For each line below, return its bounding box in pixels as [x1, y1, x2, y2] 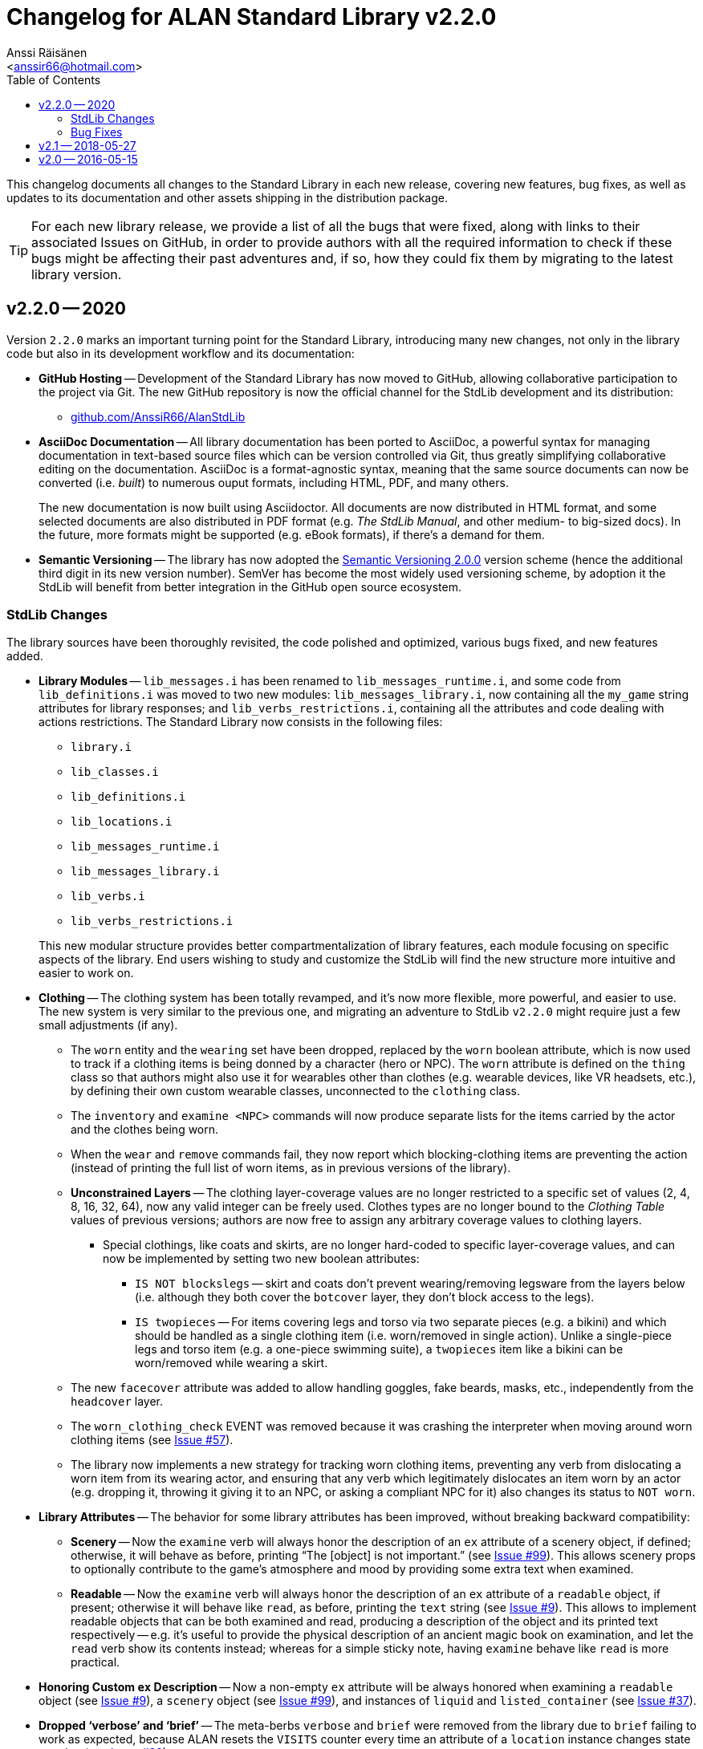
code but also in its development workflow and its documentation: [6, 346, 355, 360]
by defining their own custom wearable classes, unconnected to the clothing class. [71, 1084, 521, 1098]
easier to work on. [39, 966, 134, 980]
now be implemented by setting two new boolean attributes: [103, 1252, 420, 1266]
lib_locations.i [71, 815, 173, 829]
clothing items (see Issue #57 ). [71, 1433, 234, 1447]
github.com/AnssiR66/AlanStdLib [71, 409, 246, 424]
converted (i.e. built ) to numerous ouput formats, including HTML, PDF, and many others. [39, 475, 509, 489]
